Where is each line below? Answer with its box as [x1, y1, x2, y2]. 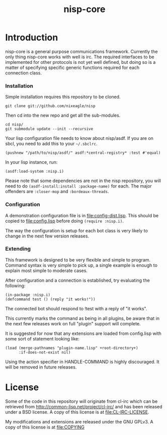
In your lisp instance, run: [5, 159, 58, 165]
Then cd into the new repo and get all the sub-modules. [5, 112, 121, 119]
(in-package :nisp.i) [5, 292, 51, 297]
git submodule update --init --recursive [5, 127, 94, 132]
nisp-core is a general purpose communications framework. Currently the [5, 48, 158, 54]
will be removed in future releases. [5, 364, 77, 370]
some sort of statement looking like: [5, 335, 79, 341]
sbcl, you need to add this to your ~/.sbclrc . [5, 141, 98, 147]
